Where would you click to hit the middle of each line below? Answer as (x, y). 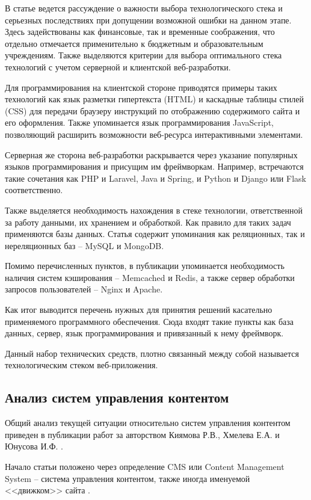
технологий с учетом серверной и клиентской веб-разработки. (118, 66)
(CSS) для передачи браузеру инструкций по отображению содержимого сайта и (152, 110)
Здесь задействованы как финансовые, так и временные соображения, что (140, 32)
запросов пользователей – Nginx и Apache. (84, 289)
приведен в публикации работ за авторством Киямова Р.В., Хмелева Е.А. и (142, 434)
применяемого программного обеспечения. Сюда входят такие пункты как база (149, 321)
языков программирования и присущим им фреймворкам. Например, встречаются (154, 166)
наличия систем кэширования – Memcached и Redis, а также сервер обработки (150, 277)
